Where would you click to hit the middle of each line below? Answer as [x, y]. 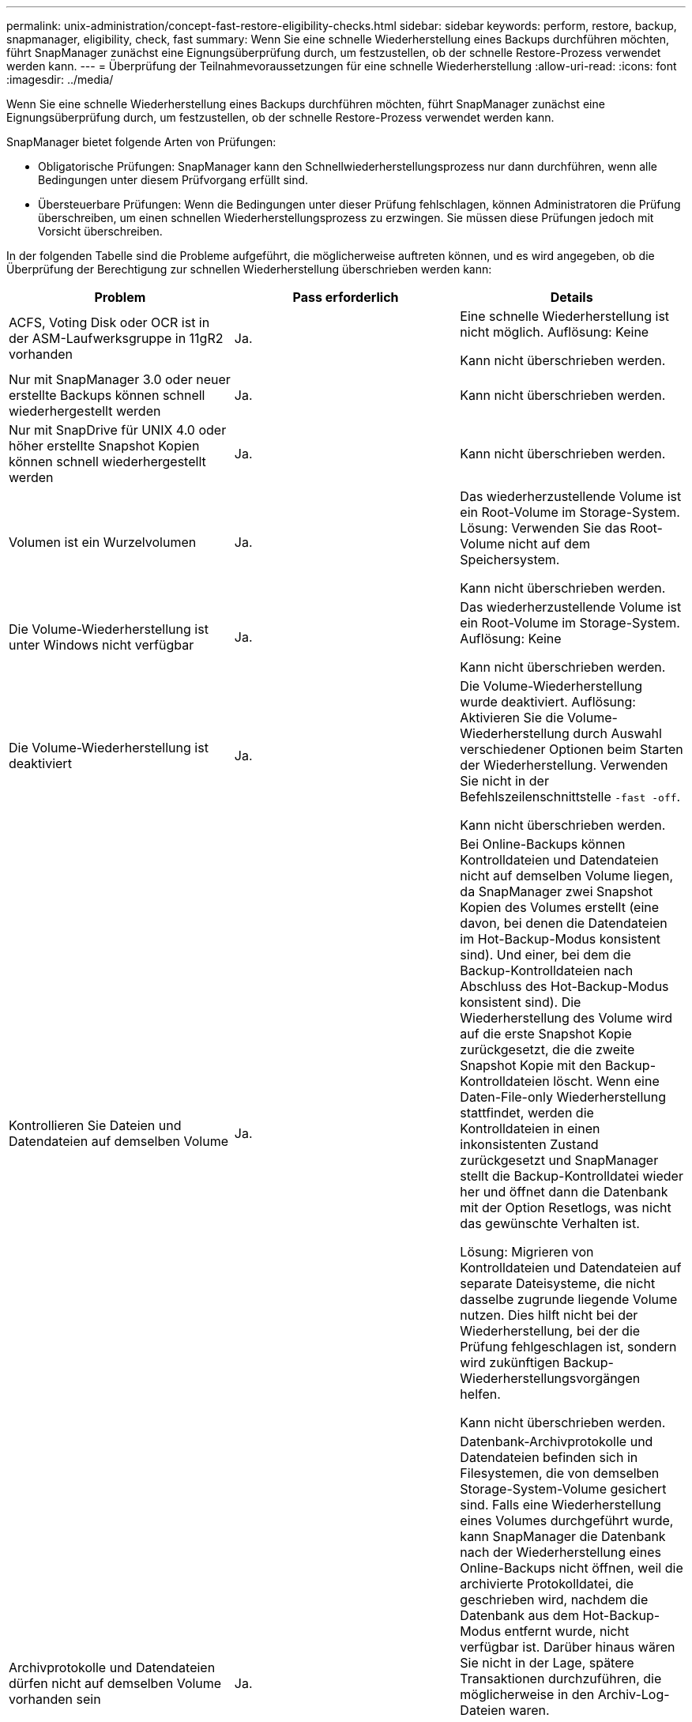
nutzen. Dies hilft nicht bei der [549, 1315]
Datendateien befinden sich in [549, 1457]
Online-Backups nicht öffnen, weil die [572, 1568]
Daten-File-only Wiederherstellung [563, 1097]
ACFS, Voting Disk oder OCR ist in [109, 322]
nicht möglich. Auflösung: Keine [555, 332]
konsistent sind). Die [521, 1002]
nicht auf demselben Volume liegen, [567, 876]
